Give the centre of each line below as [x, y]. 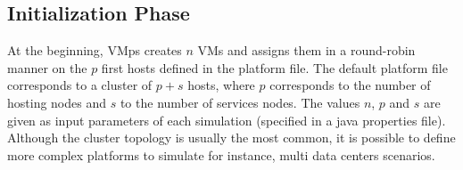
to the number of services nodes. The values [240, 102]
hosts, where [221, 85]
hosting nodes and [57, 102]
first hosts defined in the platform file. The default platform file [274, 67]
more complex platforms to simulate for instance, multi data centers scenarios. [221, 154]
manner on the [47, 67]
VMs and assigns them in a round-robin [306, 50]
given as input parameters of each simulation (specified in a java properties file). [227, 120]
